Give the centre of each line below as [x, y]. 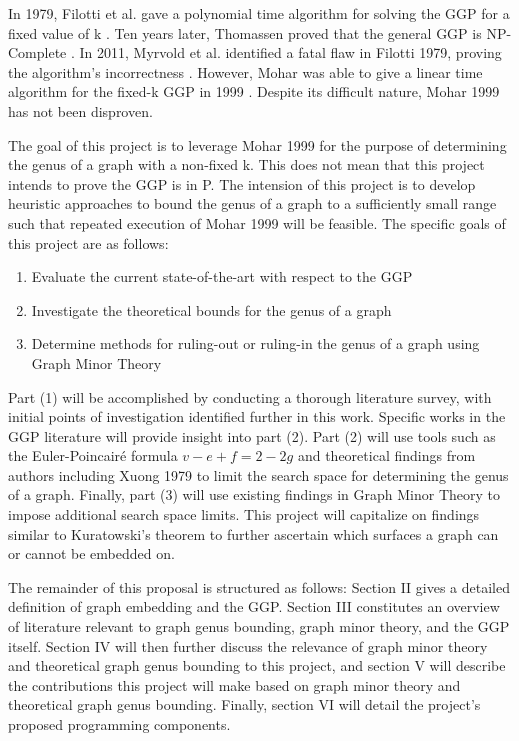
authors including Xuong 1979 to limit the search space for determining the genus [258, 474]
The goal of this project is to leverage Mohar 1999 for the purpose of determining [257, 144]
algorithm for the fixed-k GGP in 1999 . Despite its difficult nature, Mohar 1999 [254, 91]
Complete [37, 52]
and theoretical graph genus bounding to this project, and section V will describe [257, 665]
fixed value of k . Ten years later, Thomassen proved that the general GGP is [245, 32]
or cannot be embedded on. [91, 553]
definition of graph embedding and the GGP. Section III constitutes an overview [254, 606]
